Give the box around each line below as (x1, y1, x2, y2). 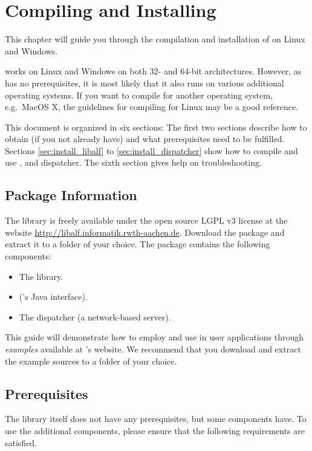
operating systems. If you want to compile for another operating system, (5, 88, 273, 101)
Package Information (5, 186, 137, 204)
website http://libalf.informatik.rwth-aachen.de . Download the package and (5, 225, 285, 238)
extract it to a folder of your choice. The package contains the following (5, 238, 270, 250)
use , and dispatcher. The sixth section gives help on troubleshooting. (5, 156, 262, 169)
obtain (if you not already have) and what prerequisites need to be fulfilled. (5, 132, 285, 145)
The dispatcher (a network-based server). (19, 310, 171, 323)
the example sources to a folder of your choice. (5, 354, 177, 367)
